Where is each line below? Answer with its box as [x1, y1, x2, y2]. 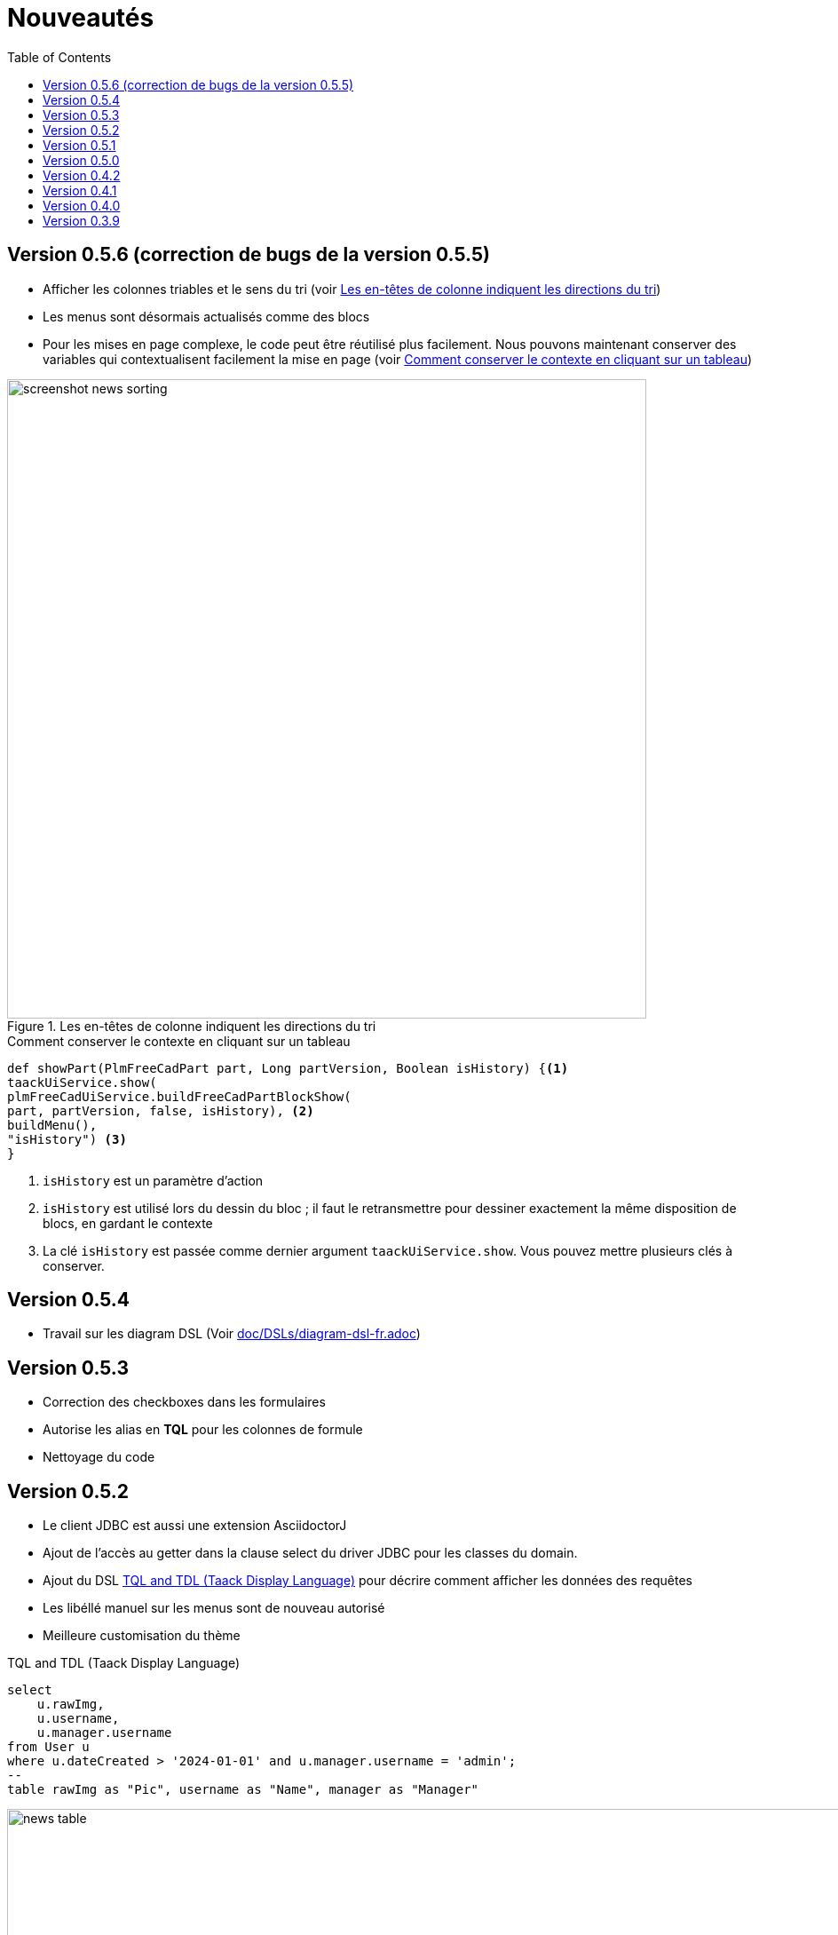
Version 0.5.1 [43, 137, 116, 153]
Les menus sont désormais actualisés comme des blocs [43, 308, 370, 324]
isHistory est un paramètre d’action [43, 1172, 264, 1188]
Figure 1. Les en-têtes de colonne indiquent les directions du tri [7, 1018, 376, 1034]
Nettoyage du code [43, 1449, 155, 1465]
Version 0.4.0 [43, 197, 121, 213]
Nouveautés [7, 3, 154, 33]
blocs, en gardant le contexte [43, 1215, 213, 1231]
